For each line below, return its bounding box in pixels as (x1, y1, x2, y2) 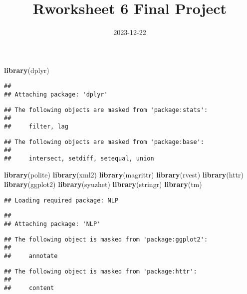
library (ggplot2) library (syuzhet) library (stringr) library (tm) (4, 179, 202, 189)
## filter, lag (4, 122, 68, 130)
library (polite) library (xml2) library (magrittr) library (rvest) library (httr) (4, 169, 244, 179)
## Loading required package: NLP (4, 196, 119, 204)
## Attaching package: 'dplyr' (4, 90, 108, 98)
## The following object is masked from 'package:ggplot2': (4, 235, 208, 243)
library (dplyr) (4, 64, 49, 75)
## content (4, 284, 54, 291)
